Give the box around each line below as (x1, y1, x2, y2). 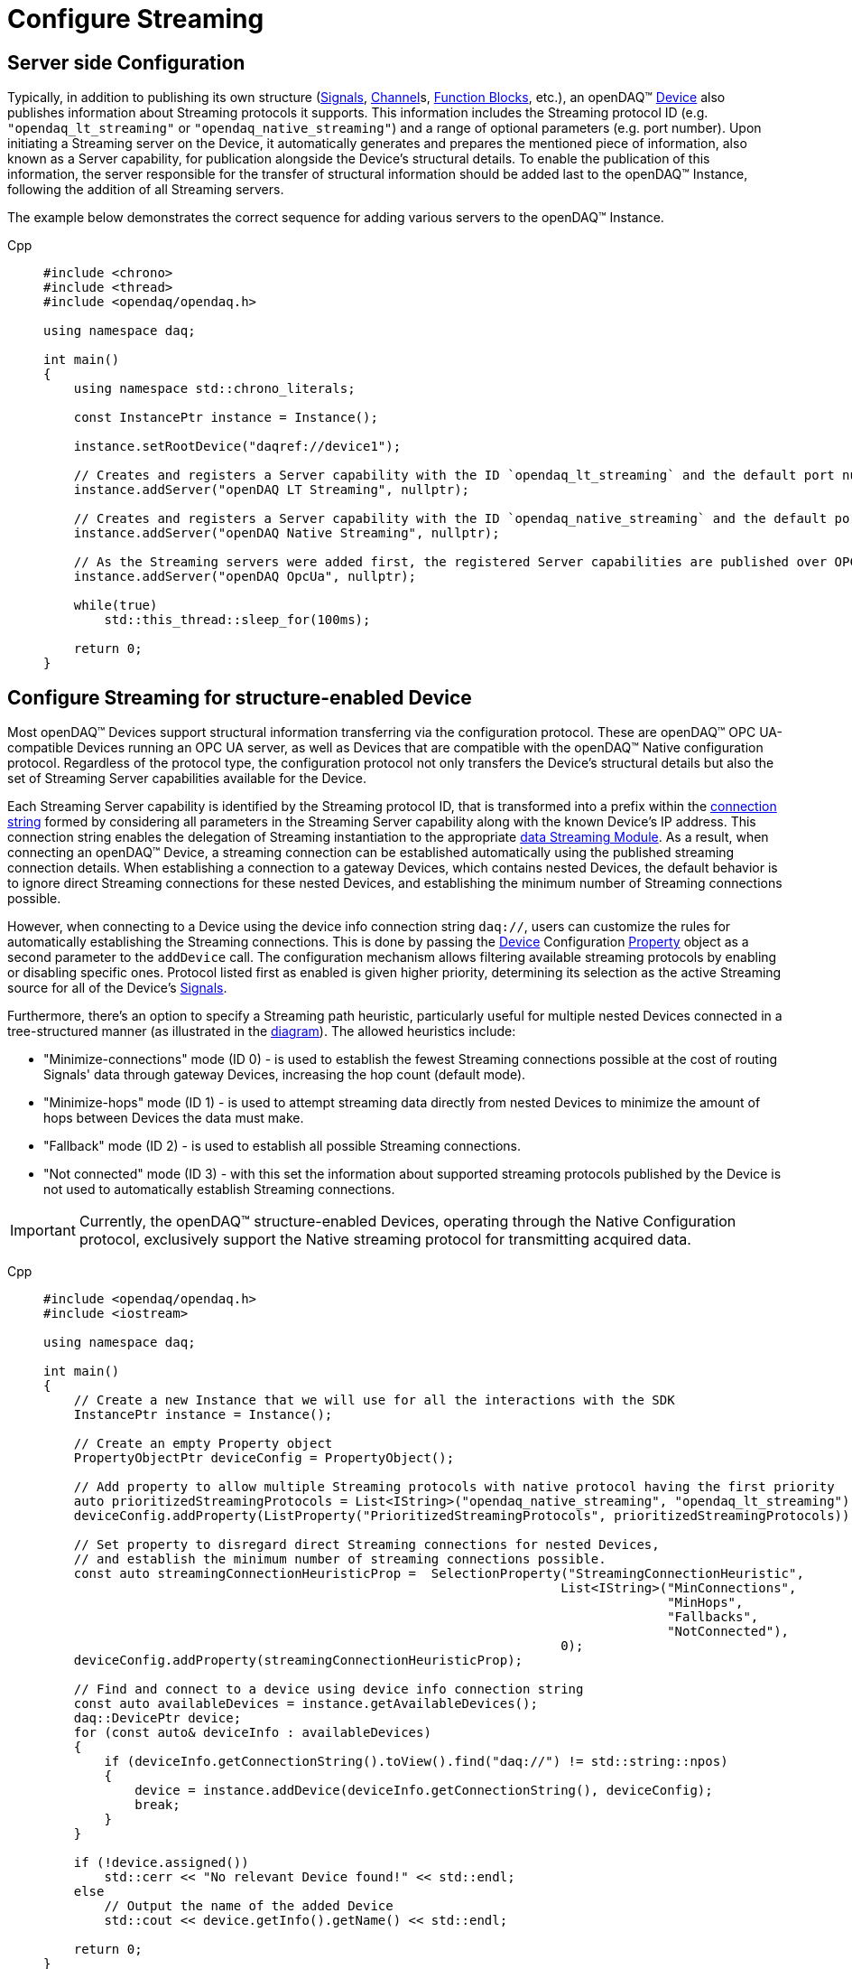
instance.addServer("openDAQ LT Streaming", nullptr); (73, 482, 470, 498)
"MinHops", (667, 1595, 744, 1610)
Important (10, 1221, 76, 1240)
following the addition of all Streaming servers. (7, 182, 284, 198)
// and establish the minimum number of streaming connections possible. (73, 1552, 607, 1567)
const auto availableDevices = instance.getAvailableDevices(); (73, 1696, 538, 1712)
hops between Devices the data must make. (43, 1110, 304, 1126)
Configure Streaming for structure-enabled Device (7, 686, 472, 709)
